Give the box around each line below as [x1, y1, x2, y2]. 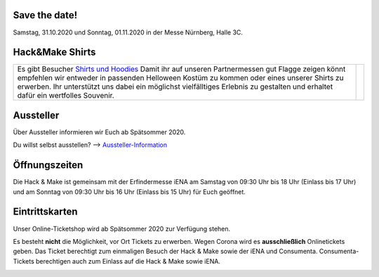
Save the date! [13, 9, 78, 21]
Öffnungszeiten [13, 159, 84, 172]
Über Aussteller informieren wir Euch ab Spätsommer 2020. [13, 127, 186, 136]
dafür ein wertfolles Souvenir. [17, 91, 115, 101]
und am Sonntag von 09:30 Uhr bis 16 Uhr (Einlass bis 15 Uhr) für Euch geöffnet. [13, 187, 246, 196]
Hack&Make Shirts [13, 46, 96, 58]
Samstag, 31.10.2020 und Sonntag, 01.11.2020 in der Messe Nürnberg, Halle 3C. [13, 28, 244, 37]
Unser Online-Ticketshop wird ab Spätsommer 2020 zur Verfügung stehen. [13, 224, 231, 233]
